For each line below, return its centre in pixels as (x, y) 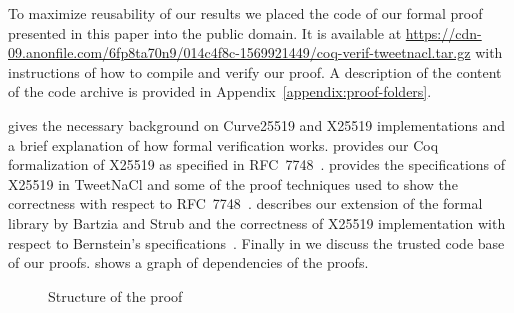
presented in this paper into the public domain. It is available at (205, 32)
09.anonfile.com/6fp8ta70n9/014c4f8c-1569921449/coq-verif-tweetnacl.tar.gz (239, 52)
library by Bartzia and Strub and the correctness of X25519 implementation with (257, 222)
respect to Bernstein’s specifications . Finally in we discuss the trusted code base (256, 242)
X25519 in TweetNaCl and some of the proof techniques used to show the (233, 183)
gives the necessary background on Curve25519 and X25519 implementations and (257, 124)
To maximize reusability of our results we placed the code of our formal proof (245, 13)
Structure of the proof (115, 295)
